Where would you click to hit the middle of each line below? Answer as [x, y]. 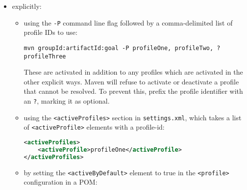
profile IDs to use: [50, 32]
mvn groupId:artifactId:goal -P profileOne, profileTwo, [119, 48]
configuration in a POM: [61, 182]
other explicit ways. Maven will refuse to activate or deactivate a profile [131, 81]
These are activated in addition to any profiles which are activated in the [133, 72]
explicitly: [27, 6]
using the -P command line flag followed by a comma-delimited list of [128, 22]
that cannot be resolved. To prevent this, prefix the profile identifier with [133, 91]
